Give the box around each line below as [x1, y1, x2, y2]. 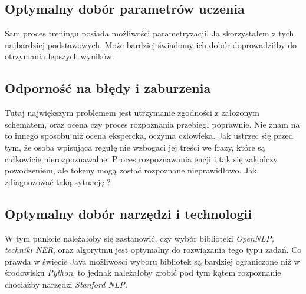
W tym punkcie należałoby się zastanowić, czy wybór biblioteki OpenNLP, [5, 232, 274, 244]
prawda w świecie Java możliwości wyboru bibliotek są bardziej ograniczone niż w [5, 255, 300, 267]
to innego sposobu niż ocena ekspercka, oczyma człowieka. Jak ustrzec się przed [5, 129, 294, 142]
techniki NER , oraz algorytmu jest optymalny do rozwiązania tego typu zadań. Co [5, 243, 302, 256]
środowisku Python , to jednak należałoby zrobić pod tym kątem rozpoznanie [5, 266, 281, 279]
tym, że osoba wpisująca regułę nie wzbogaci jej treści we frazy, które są [5, 141, 265, 153]
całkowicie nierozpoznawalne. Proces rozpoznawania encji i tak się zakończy [5, 152, 278, 165]
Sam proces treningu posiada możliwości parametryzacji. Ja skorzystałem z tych [5, 27, 294, 39]
